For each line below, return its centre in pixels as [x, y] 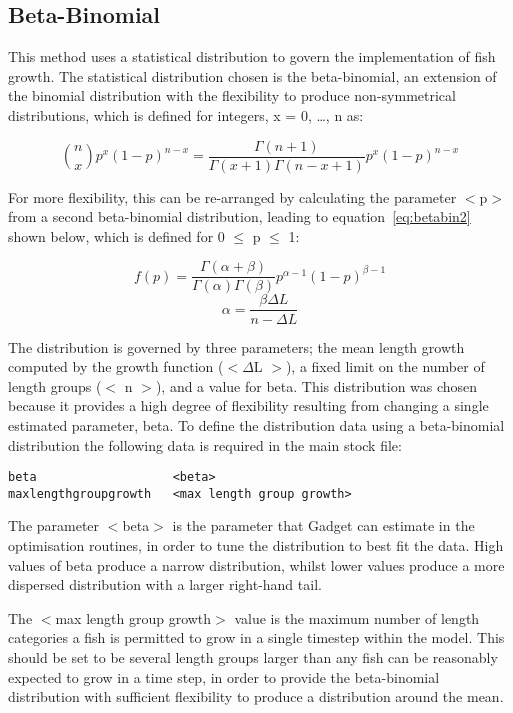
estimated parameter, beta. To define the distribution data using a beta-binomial [256, 424]
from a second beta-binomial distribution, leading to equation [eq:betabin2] [239, 216]
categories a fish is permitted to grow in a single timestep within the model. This [256, 637]
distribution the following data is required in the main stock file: [205, 444]
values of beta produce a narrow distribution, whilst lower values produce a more [256, 564]
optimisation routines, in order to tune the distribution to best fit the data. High [256, 545]
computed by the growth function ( [116, 366]
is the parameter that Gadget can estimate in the [323, 525]
